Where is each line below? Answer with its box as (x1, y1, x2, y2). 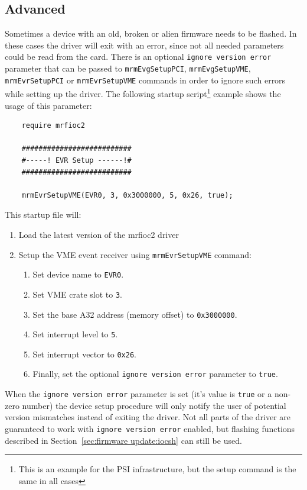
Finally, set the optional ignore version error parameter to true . (32, 367, 278, 380)
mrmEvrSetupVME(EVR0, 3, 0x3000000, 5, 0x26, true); (21, 191, 233, 199)
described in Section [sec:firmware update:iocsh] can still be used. (5, 434, 242, 446)
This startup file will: (5, 208, 81, 221)
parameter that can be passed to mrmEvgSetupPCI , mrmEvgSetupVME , (5, 62, 251, 75)
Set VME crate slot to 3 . (32, 288, 122, 300)
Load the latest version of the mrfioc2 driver (18, 228, 179, 240)
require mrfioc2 (21, 121, 86, 130)
